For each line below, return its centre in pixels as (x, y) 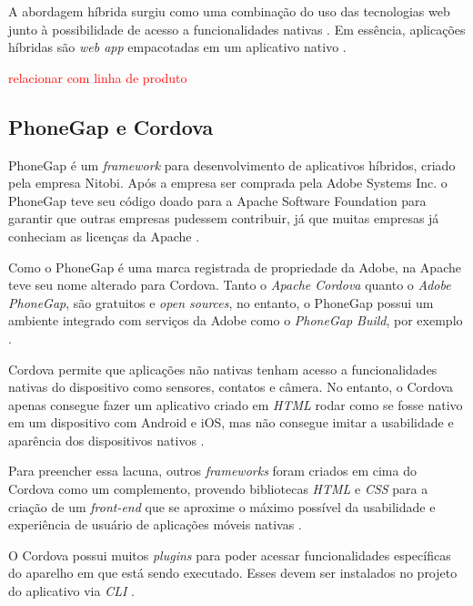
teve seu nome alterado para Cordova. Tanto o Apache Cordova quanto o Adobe (230, 285)
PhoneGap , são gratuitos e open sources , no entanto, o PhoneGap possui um (221, 302)
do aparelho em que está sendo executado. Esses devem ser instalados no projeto (233, 573)
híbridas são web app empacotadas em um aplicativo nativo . (177, 47)
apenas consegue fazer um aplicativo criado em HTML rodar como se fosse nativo (236, 404)
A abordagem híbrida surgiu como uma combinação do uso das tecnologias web (229, 11)
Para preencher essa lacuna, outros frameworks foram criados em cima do (212, 471)
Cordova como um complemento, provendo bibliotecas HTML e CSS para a (218, 489)
